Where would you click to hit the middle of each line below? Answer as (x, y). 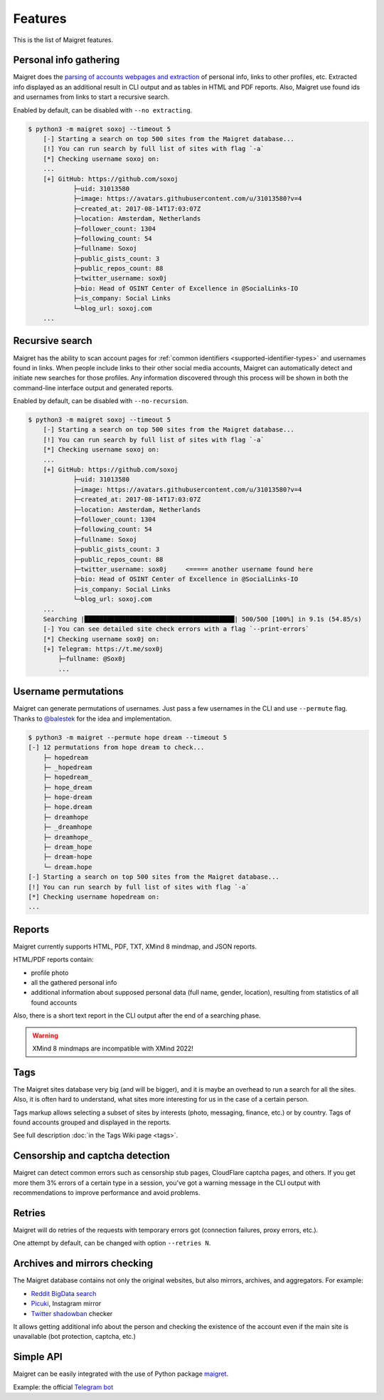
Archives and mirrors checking (83, 1264)
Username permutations (69, 692)
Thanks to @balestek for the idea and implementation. (92, 719)
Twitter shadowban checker (72, 1313)
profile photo (50, 973)
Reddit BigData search (64, 1293)
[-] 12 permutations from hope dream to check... (116, 747)
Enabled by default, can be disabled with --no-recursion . (101, 401)
